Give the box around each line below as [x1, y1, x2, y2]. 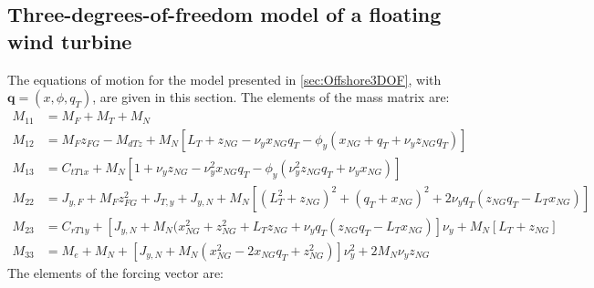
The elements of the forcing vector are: [7, 262, 224, 282]
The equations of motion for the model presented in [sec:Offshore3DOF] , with [7, 69, 442, 88]
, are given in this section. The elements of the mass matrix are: [92, 87, 450, 107]
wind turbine [7, 26, 132, 55]
